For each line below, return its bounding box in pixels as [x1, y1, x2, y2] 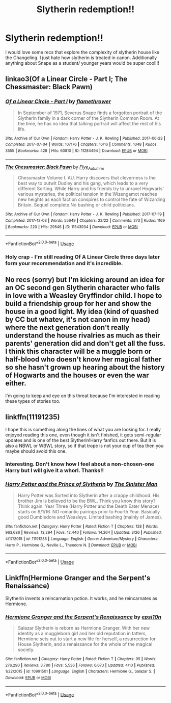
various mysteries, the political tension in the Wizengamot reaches [17, 191, 158, 197]
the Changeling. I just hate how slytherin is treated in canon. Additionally [5, 55, 157, 61]
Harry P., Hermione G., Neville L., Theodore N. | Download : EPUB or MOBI [5, 542, 137, 548]
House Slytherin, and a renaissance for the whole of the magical [17, 641, 153, 647]
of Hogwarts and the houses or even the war [5, 371, 149, 380]
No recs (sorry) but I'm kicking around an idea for [5, 275, 165, 284]
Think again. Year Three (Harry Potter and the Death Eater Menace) [17, 503, 159, 509]
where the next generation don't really [5, 323, 130, 332]
